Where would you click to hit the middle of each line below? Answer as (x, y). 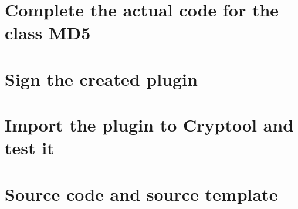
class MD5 (48, 33)
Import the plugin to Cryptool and (149, 125)
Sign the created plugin (101, 78)
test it (30, 148)
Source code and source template (141, 193)
